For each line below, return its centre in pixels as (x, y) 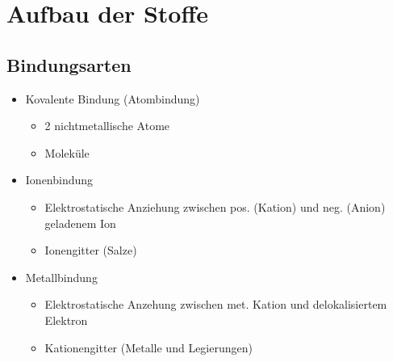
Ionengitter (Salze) (91, 250)
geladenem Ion (80, 223)
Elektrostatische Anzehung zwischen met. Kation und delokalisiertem (216, 304)
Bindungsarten (69, 64)
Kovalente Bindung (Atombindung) (113, 98)
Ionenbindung (59, 180)
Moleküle (67, 152)
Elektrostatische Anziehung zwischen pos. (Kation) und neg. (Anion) (215, 206)
